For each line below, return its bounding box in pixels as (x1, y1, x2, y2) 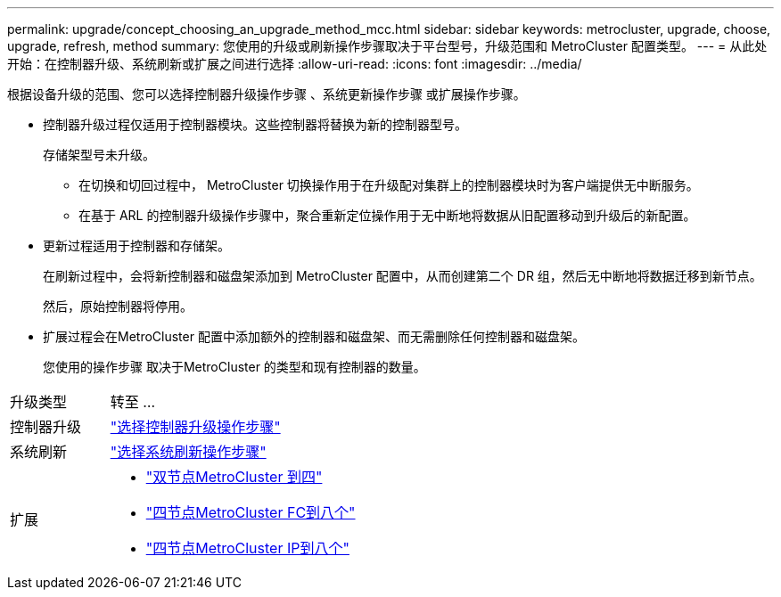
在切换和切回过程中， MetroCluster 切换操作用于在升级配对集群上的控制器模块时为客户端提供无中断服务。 (78, 177, 699, 192)
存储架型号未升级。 (43, 147, 155, 162)
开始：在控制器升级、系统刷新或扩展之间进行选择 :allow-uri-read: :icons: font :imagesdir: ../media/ (7, 56, 582, 71)
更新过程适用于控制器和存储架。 (43, 238, 230, 253)
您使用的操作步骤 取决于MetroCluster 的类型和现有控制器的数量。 (43, 359, 426, 374)
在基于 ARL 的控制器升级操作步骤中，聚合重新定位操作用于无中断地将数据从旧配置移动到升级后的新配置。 (78, 208, 696, 223)
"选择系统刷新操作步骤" (110, 443, 267, 461)
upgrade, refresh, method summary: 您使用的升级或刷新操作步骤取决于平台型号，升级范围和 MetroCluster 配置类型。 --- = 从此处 (7, 38, 768, 53)
